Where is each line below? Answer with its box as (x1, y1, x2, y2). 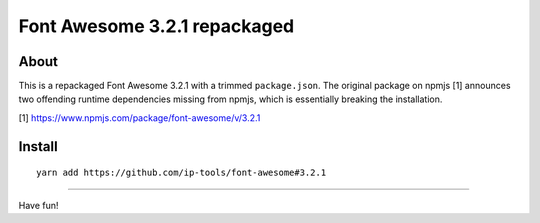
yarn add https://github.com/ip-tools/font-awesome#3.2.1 (36, 167, 327, 179)
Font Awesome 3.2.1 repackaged (18, 15, 295, 37)
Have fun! (18, 199, 59, 211)
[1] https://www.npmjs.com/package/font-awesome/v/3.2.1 (18, 111, 261, 124)
